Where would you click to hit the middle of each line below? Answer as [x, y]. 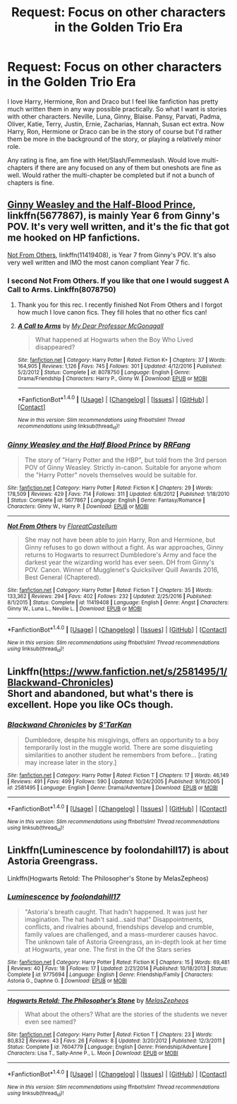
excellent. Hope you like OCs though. [91, 704]
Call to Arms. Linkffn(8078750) [62, 289]
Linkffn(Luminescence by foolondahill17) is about [118, 850]
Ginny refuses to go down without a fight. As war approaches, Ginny [124, 547]
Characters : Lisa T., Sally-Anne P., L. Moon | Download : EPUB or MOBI [93, 1053]
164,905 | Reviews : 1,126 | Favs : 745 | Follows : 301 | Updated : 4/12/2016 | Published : [120, 366]
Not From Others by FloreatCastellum [62, 526]
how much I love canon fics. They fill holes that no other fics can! [112, 313]
